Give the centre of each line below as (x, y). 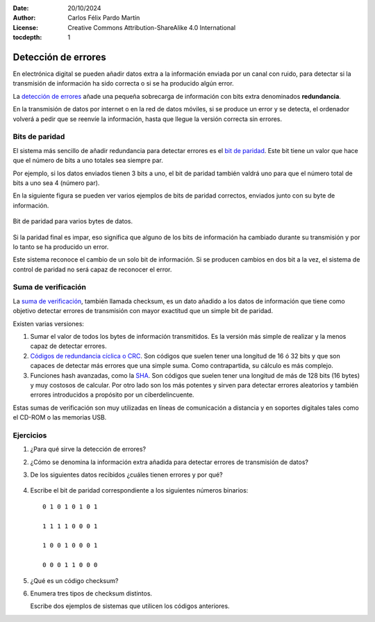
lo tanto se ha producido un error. (61, 246)
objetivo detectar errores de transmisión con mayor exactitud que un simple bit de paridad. (143, 311)
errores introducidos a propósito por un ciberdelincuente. (112, 395)
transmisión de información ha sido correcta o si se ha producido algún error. (123, 83)
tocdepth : (27, 38)
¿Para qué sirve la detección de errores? (88, 449)
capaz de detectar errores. (68, 346)
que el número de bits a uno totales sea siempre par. (88, 161)
